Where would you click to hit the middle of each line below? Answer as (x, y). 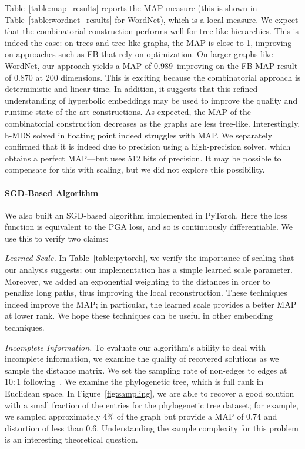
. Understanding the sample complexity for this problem (198, 427)
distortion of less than (44, 427)
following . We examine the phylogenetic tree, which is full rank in (143, 382)
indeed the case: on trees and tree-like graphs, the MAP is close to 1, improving (148, 42)
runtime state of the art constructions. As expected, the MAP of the (128, 112)
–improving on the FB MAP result (235, 65)
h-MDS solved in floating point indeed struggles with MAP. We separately (139, 135)
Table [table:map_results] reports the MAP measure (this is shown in (131, 8)
